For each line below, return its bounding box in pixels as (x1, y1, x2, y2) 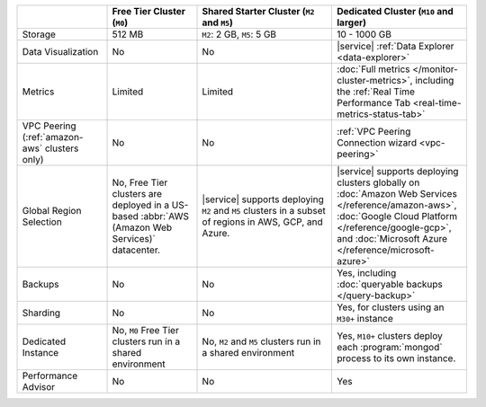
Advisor (22, 381, 56, 393)
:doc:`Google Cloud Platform (337, 210, 458, 222)
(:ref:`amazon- (22, 131, 84, 143)
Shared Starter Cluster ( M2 (202, 5, 315, 17)
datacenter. (112, 243, 161, 256)
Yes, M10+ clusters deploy (337, 330, 443, 341)
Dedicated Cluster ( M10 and (337, 5, 454, 17)
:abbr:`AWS (140, 210, 189, 222)
